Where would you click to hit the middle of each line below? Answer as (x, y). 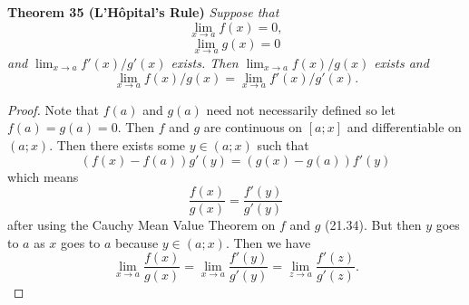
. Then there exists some (117, 145)
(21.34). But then (373, 225)
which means (43, 176)
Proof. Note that (54, 109)
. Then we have (268, 242)
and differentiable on (404, 127)
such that (283, 145)
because (137, 242)
